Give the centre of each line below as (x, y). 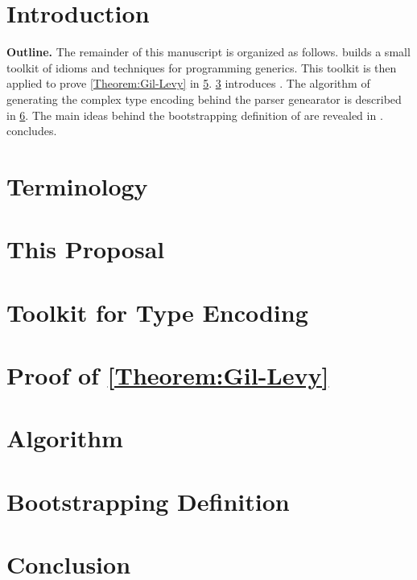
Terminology (77, 185)
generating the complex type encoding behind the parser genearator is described (204, 99)
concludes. (32, 131)
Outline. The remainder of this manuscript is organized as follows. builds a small (208, 52)
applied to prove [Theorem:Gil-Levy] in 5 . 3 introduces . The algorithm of (188, 83)
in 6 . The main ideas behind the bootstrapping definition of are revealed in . (195, 115)
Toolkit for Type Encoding (157, 312)
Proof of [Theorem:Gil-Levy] (168, 375)
